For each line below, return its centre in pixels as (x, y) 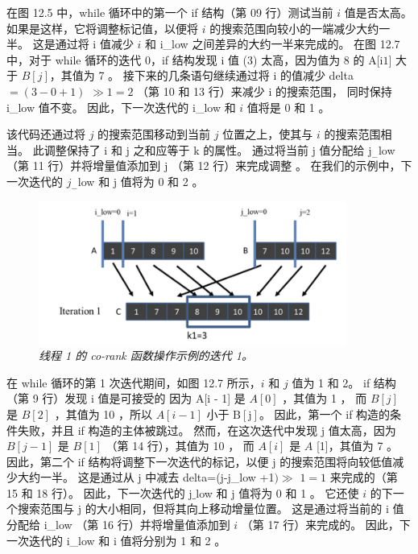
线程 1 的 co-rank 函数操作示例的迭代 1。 (146, 356)
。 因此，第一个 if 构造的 (325, 413)
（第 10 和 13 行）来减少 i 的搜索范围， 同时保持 (265, 91)
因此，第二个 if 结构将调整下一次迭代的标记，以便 (138, 461)
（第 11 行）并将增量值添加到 (84, 165)
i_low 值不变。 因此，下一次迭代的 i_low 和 (121, 107)
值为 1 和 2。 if (331, 382)
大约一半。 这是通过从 (76, 477)
